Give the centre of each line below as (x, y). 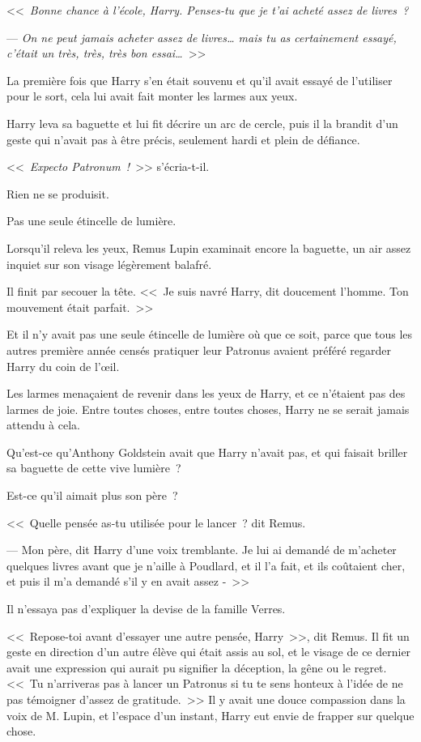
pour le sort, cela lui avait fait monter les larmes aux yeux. (152, 96)
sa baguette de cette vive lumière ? (94, 468)
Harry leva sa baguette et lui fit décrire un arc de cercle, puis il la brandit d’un (202, 123)
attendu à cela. (43, 425)
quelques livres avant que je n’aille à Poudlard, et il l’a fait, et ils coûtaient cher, (206, 565)
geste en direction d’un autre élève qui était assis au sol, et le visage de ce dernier (209, 652)
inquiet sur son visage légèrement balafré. (109, 264)
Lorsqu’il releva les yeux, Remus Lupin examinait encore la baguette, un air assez (209, 247)
